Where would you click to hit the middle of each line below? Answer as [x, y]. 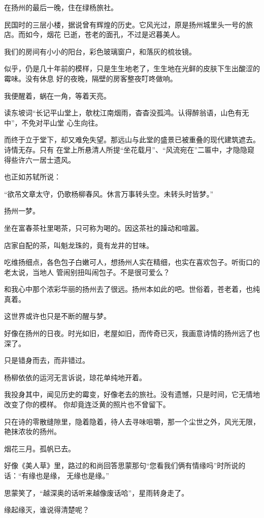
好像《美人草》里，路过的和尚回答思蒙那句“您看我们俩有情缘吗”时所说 [121, 465]
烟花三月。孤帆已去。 [40, 448]
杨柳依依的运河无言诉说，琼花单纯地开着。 [75, 377]
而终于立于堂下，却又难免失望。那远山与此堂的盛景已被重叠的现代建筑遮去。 [132, 140]
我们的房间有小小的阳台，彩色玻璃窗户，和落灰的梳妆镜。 [100, 51]
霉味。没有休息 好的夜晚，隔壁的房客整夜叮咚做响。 [91, 78]
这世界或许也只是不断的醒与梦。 [57, 316]
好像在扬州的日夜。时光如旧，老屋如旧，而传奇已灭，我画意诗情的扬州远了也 [132, 333]
